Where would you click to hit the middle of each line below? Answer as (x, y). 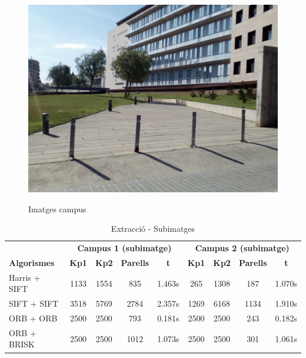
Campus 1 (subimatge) (124, 248)
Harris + (25, 277)
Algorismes (32, 262)
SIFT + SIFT (34, 303)
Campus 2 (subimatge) (242, 248)
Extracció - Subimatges (153, 229)
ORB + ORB (33, 318)
